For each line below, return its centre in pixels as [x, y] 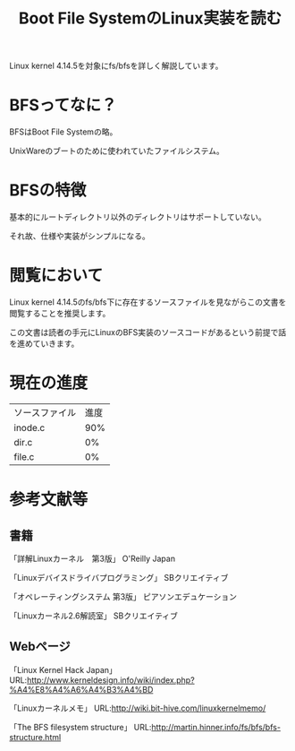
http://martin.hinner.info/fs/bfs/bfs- [216, 727]
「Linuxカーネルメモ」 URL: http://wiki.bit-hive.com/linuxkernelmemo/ [138, 708]
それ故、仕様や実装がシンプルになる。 [80, 236]
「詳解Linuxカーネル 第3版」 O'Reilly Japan [93, 558]
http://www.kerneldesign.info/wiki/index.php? [110, 680]
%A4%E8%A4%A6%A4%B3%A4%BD [81, 689]
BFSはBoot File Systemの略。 [63, 132]
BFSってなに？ [63, 105]
